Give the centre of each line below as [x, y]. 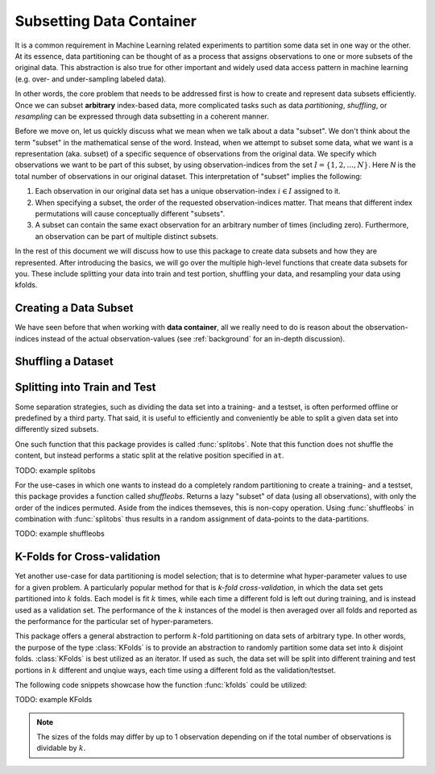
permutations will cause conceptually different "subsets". [130, 214]
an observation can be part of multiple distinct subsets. [127, 236]
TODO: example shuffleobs [60, 533]
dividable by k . [61, 748]
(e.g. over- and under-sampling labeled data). [91, 79]
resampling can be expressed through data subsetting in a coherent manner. [142, 116]
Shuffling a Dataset [64, 362]
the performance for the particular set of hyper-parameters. [114, 621]
